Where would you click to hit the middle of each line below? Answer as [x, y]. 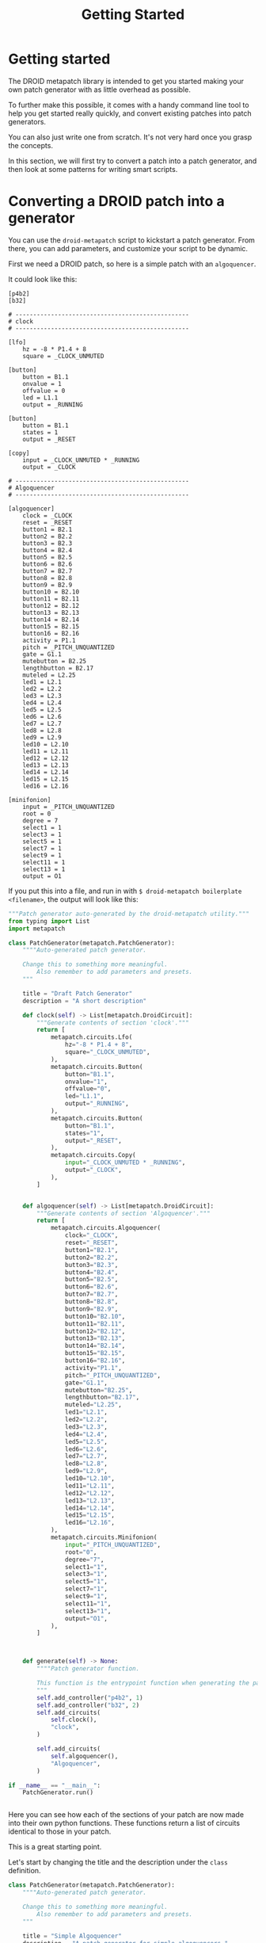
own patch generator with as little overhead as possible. [100, 90]
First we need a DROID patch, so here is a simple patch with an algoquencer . [132, 264]
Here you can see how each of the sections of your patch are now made [126, 1815]
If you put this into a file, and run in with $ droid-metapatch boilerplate [125, 891]
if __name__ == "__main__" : [55, 1785]
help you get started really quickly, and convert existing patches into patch [130, 113]
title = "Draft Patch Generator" [78, 993]
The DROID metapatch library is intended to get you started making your [126, 81]
